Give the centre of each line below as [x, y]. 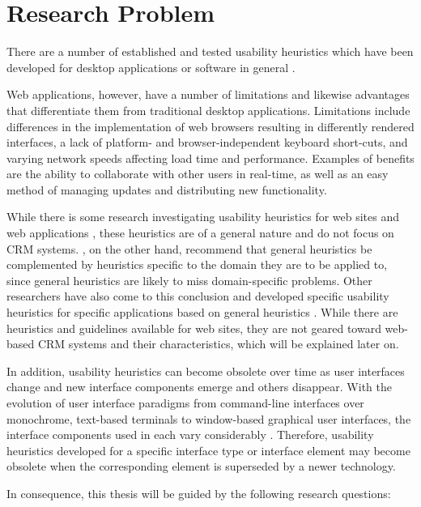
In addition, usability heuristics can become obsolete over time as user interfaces [206, 371]
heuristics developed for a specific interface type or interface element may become [208, 450]
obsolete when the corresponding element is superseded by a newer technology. [201, 466]
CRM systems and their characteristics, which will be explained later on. [218, 344]
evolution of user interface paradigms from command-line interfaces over [185, 403]
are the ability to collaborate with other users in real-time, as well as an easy [198, 174]
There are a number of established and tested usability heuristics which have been [210, 51]
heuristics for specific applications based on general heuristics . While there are [202, 312]
